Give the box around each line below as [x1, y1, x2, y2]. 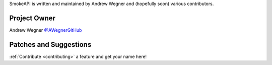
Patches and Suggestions [9, 40, 92, 49]
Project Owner [9, 14, 55, 22]
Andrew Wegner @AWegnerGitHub [9, 27, 82, 33]
